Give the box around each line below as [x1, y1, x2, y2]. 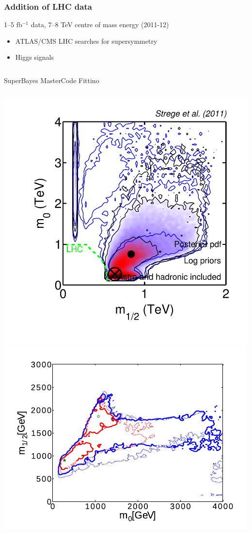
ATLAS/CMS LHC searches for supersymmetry [15, 35, 157, 46]
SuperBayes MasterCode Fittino [4, 75, 99, 85]
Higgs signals [15, 52, 54, 62]
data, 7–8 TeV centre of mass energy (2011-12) [31, 19, 169, 30]
